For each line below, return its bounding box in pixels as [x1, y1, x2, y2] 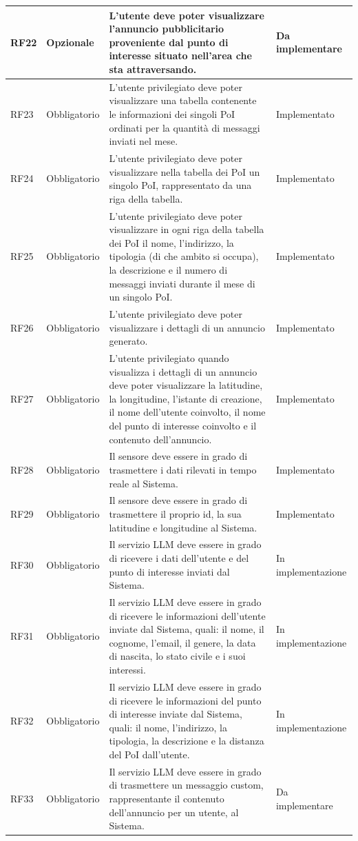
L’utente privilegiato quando [109, 351, 229, 365]
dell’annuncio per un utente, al [109, 804, 239, 819]
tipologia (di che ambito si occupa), [109, 249, 259, 263]
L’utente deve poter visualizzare [109, 8, 265, 22]
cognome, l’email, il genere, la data [109, 635, 256, 649]
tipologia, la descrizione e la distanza [109, 733, 264, 748]
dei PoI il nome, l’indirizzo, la [109, 235, 234, 250]
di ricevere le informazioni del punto [109, 693, 262, 707]
